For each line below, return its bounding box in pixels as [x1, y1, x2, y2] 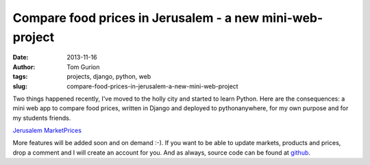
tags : [12, 73, 28, 81]
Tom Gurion [66, 62, 100, 71]
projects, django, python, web [66, 73, 151, 81]
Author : [12, 62, 36, 71]
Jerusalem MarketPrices [12, 127, 82, 135]
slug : [12, 82, 27, 90]
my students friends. [12, 114, 71, 122]
